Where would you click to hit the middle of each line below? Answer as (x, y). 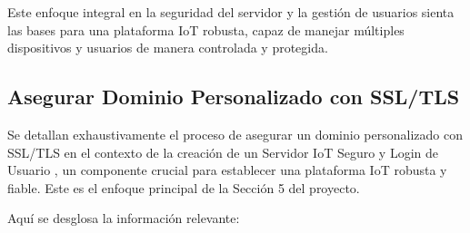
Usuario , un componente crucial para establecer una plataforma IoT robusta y (227, 170)
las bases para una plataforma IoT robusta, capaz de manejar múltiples (206, 29)
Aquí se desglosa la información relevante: (124, 218)
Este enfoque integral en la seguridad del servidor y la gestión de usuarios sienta (231, 12)
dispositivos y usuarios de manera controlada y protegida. (168, 48)
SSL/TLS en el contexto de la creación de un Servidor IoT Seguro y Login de (223, 152)
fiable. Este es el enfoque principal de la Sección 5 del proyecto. (184, 187)
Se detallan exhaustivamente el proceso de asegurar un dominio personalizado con (235, 134)
